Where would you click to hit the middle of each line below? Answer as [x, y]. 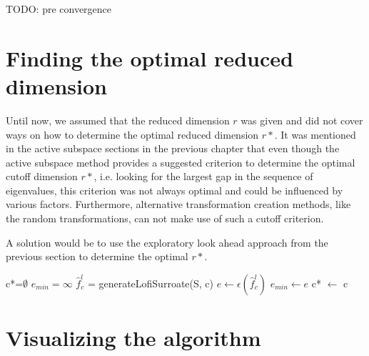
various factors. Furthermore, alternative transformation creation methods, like [178, 204]
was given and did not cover [302, 120]
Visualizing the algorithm [133, 338]
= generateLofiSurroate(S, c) [150, 283]
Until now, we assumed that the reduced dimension [118, 120]
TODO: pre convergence [59, 9]
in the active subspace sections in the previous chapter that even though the [173, 148]
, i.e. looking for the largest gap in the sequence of [203, 176]
